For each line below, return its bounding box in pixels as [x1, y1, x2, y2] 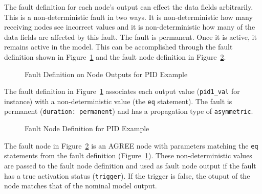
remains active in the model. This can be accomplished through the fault [4, 41, 233, 52]
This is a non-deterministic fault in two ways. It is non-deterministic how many [4, 11, 253, 22]
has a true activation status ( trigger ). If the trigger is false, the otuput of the [4, 170, 250, 181]
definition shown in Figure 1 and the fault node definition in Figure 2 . [4, 51, 226, 62]
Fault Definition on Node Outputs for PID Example [25, 68, 188, 79]
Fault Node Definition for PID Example [25, 123, 149, 134]
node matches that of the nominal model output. [4, 180, 157, 191]
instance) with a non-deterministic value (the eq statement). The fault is [4, 95, 232, 106]
